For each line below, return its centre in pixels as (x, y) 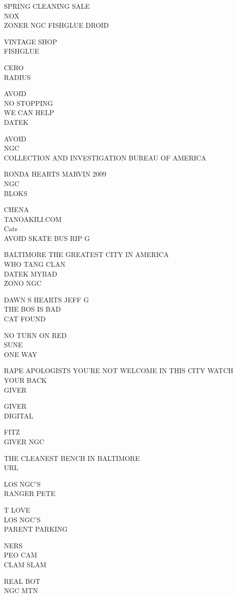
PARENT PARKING (36, 529)
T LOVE (17, 509)
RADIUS (17, 77)
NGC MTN (21, 590)
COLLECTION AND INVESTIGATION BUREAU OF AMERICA (105, 157)
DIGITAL (19, 415)
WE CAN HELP (29, 112)
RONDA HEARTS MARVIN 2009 (55, 174)
